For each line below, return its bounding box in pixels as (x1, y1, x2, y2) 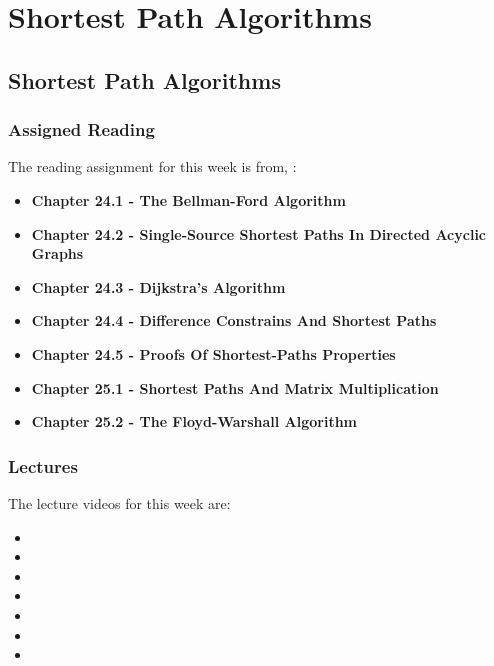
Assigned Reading (8, 117, 155, 142)
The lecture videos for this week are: (8, 492, 231, 513)
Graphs (31, 243, 84, 264)
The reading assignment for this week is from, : (8, 156, 297, 177)
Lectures (8, 453, 78, 478)
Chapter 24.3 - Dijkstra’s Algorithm (31, 276, 286, 297)
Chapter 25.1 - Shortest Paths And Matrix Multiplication (31, 377, 439, 398)
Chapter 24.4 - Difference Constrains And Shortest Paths (31, 310, 437, 331)
